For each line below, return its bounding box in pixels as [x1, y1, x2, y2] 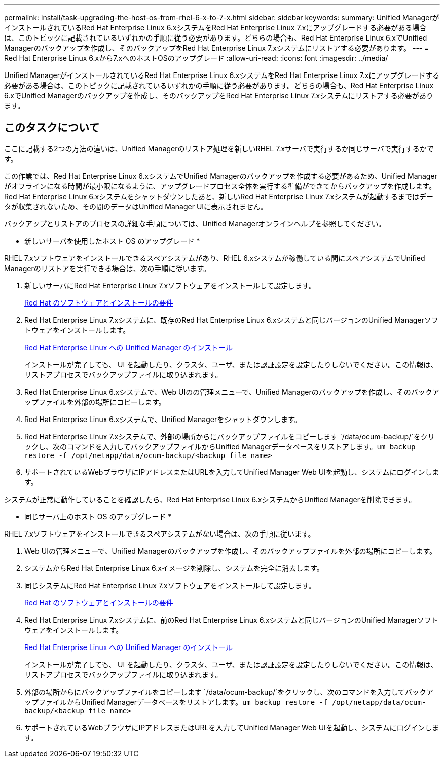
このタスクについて [4, 121, 100, 134]
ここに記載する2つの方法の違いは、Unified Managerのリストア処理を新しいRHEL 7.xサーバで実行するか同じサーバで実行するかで [4, 144, 434, 153]
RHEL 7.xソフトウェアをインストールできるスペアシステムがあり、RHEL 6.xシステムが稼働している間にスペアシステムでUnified [4, 253, 425, 262]
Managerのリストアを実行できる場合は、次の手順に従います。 [4, 263, 210, 273]
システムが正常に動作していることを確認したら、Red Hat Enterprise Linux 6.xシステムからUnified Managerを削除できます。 [4, 494, 416, 504]
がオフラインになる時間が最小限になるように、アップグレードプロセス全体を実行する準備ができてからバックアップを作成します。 [4, 181, 436, 190]
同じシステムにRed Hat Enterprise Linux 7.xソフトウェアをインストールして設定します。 [24, 581, 316, 590]
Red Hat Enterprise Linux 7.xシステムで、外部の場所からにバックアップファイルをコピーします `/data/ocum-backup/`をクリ [24, 432, 435, 441]
